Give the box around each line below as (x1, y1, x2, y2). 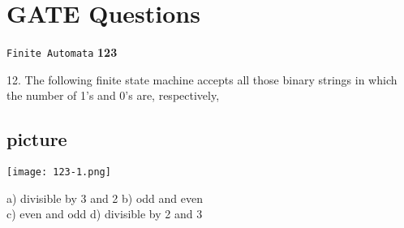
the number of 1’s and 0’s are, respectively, (6, 87, 220, 104)
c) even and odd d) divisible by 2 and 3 (6, 205, 203, 222)
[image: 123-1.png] (6, 166, 111, 179)
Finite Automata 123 (6, 44, 118, 61)
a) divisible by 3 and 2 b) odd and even (6, 189, 203, 206)
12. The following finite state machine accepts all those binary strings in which (6, 71, 398, 88)
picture (6, 127, 67, 152)
